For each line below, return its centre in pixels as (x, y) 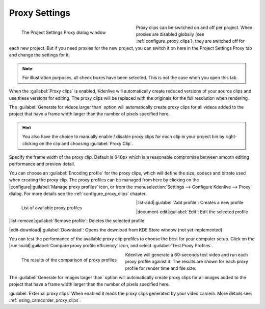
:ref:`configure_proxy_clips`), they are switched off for (190, 41)
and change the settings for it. (40, 55)
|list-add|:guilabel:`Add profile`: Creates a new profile (190, 203)
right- (231, 137)
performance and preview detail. (42, 164)
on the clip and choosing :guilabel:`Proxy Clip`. (86, 143)
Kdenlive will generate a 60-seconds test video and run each (187, 254)
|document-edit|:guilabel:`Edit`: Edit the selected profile (192, 212)
